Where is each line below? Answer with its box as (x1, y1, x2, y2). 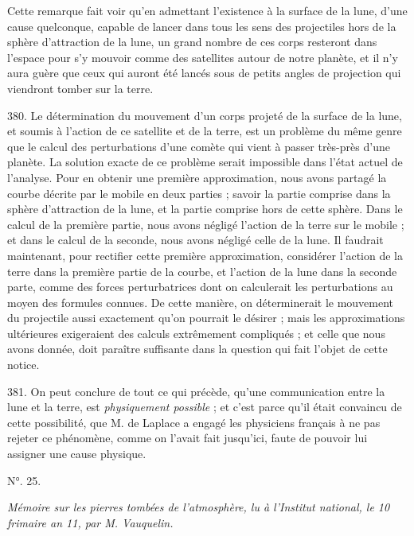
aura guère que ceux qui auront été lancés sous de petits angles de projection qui (7, 64, 401, 81)
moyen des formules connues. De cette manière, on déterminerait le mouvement (7, 293, 394, 310)
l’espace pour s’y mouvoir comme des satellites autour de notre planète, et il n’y (7, 49, 398, 65)
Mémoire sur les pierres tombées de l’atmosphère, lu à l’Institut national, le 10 (7, 499, 390, 515)
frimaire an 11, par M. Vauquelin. (7, 514, 174, 530)
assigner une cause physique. (7, 445, 146, 462)
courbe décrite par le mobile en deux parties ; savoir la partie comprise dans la (7, 184, 391, 201)
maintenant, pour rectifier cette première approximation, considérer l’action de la (7, 247, 404, 263)
